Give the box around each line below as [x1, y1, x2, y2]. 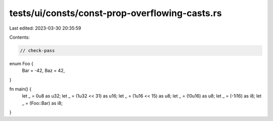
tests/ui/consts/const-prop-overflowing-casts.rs [9, 8, 222, 19]
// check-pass [20, 48, 55, 53]
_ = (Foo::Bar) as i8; [22, 100, 63, 106]
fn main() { [9, 86, 32, 92]
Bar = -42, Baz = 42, [22, 68, 65, 74]
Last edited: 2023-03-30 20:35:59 [9, 25, 81, 31]
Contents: [9, 34, 30, 40]
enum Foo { [9, 60, 34, 66]
